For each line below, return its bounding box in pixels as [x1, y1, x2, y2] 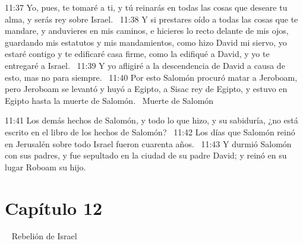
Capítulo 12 [5, 195, 103, 220]
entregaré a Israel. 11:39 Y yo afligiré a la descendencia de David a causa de [5, 59, 285, 71]
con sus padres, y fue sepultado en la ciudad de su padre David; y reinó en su [5, 149, 287, 161]
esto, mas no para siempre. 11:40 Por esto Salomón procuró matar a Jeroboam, [5, 71, 298, 83]
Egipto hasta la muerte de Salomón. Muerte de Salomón [5, 94, 214, 106]
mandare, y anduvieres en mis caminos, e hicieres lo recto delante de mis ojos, [5, 24, 289, 37]
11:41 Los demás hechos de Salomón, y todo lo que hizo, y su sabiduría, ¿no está [5, 114, 298, 126]
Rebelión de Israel [11, 230, 77, 242]
